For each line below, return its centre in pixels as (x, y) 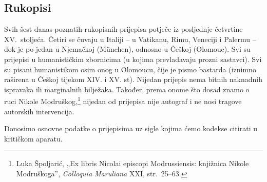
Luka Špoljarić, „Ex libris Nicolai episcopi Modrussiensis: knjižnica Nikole (132, 163)
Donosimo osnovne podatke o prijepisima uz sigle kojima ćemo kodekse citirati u (131, 128)
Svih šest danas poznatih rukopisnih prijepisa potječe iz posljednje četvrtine (123, 29)
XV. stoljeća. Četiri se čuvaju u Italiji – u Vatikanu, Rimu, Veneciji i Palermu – (130, 39)
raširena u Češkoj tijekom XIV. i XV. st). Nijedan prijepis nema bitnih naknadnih (133, 79)
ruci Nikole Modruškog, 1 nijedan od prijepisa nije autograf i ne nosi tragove (123, 100)
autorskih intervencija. (39, 111)
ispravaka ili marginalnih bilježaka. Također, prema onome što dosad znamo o (127, 89)
